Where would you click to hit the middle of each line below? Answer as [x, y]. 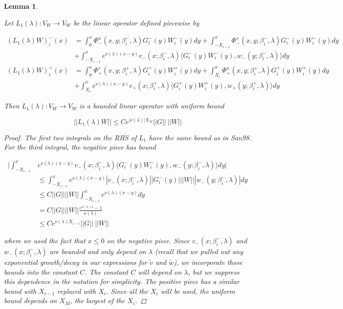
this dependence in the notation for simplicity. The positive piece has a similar [122, 281]
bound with [20, 291]
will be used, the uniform [198, 291]
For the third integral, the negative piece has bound [80, 147]
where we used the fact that [45, 240]
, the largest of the [98, 300]
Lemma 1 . [21, 6]
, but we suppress [214, 271]
